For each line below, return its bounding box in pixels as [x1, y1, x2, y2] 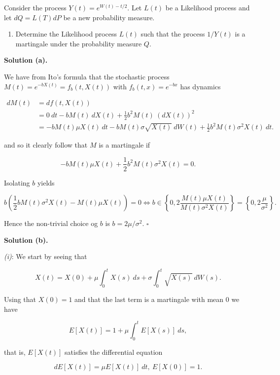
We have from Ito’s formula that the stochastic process [4, 71, 170, 81]
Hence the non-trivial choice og [4, 218, 98, 228]
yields [37, 177, 55, 187]
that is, [4, 346, 26, 357]
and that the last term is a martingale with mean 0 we [74, 294, 240, 304]
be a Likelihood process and [165, 2, 250, 12]
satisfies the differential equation [65, 346, 163, 357]
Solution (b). [4, 234, 48, 245]
